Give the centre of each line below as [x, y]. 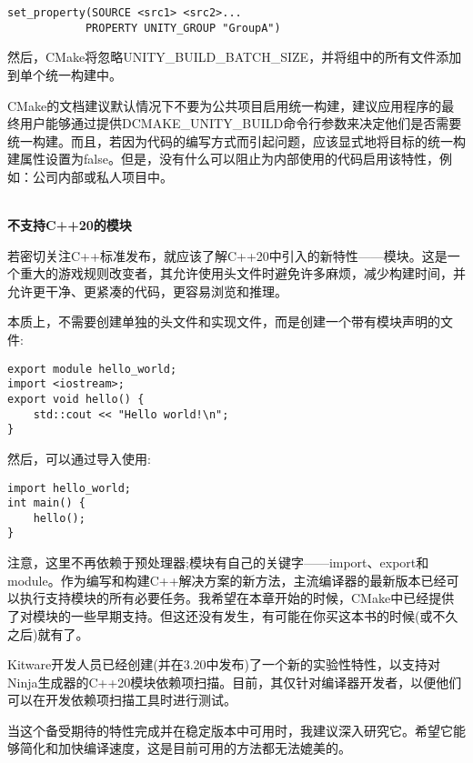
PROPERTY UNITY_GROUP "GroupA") [183, 28]
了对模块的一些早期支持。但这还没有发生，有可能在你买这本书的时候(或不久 [233, 615]
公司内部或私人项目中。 [102, 176]
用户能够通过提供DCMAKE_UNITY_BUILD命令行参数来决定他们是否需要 [241, 123]
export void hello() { [76, 399]
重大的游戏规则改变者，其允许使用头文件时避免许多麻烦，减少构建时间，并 [242, 273]
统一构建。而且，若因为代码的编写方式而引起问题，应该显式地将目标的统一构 [236, 141]
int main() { [46, 503]
